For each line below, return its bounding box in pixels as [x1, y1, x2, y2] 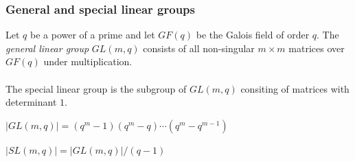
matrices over [288, 40, 345, 55]
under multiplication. [43, 54, 133, 69]
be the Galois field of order [196, 27, 310, 42]
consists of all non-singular [143, 40, 255, 55]
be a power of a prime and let [30, 27, 155, 42]
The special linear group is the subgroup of [5, 81, 187, 95]
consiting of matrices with [240, 81, 350, 95]
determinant [5, 95, 57, 109]
